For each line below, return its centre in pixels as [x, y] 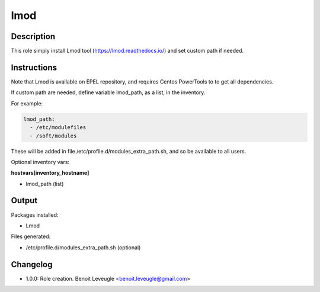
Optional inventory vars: [40, 162]
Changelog [32, 264]
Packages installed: [35, 215]
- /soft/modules [53, 136]
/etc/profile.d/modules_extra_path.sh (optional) [83, 247]
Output [24, 200]
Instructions [34, 67]
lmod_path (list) [45, 184]
